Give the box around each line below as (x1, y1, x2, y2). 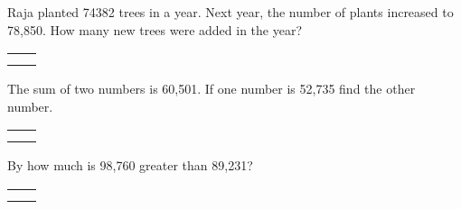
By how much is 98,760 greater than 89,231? (7, 156, 253, 175)
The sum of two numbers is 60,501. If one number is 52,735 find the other (7, 79, 416, 98)
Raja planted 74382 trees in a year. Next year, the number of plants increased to (7, 3, 454, 21)
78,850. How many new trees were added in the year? (7, 20, 303, 39)
